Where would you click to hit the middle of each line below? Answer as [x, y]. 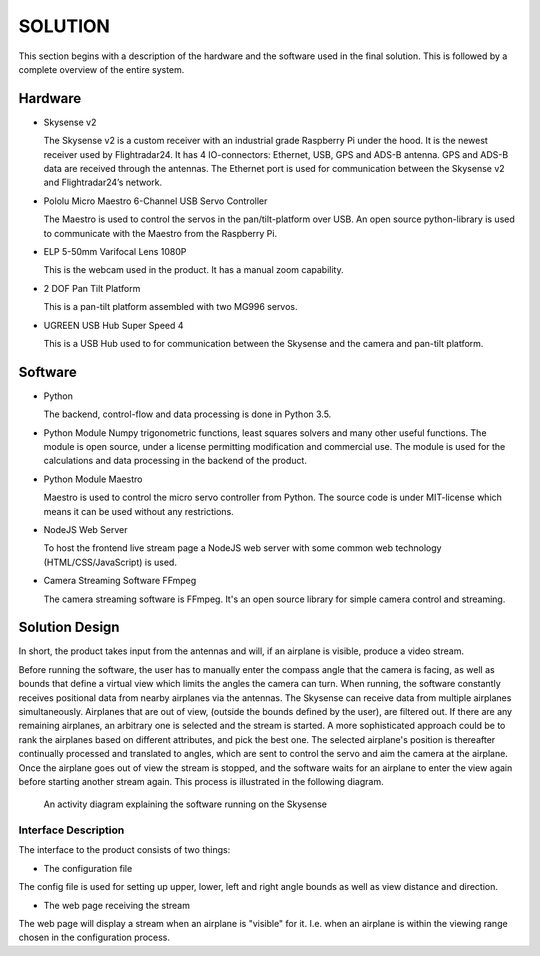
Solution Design [69, 627]
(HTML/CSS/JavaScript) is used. [110, 562]
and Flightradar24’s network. [103, 182]
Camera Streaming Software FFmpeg [120, 581]
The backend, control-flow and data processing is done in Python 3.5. [187, 414]
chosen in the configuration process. [94, 937]
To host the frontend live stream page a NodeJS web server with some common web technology [242, 548]
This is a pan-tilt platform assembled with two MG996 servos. [171, 307]
